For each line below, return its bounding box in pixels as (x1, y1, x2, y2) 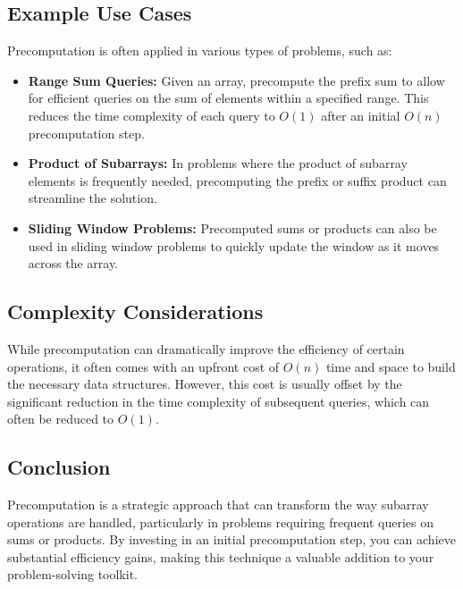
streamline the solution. (28, 189, 157, 207)
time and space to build (325, 357, 456, 375)
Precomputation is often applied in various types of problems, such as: (7, 41, 392, 60)
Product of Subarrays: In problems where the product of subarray (28, 154, 408, 172)
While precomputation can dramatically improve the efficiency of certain (7, 339, 405, 358)
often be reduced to (7, 409, 114, 428)
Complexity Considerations (7, 298, 264, 325)
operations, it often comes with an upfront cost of (7, 357, 280, 375)
